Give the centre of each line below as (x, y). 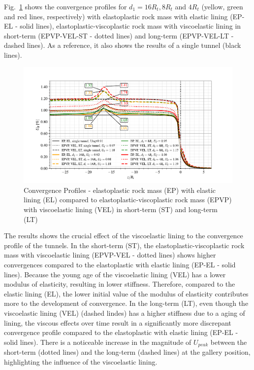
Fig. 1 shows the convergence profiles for (65, 6)
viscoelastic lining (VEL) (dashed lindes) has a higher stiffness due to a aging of (125, 313)
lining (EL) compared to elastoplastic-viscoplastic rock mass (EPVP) (128, 200)
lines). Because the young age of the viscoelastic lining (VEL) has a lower (115, 274)
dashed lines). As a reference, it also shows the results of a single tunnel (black (123, 45)
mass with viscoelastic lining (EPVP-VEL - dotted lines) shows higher (110, 255)
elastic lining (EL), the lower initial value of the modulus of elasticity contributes (126, 293)
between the (229, 342)
